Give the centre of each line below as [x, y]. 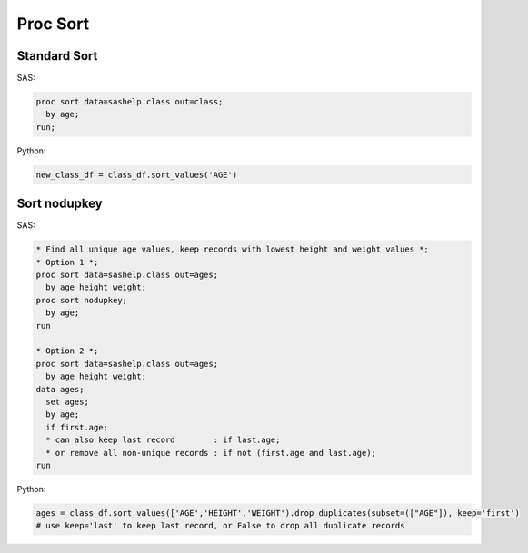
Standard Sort [57, 56]
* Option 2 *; [67, 351]
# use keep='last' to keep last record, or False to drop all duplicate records [220, 526]
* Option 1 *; [67, 262]
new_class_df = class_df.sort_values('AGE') [137, 174]
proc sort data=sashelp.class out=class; [130, 102]
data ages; [60, 389]
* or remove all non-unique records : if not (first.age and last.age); [211, 453]
